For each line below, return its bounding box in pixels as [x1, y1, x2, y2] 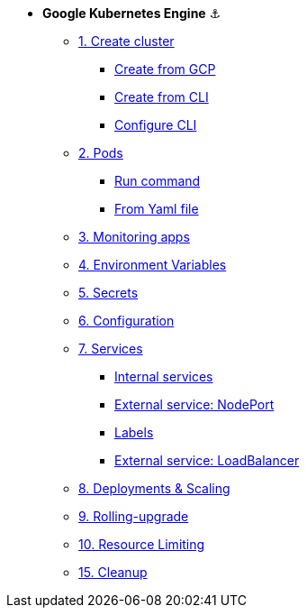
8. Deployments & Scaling [78, 481, 230, 496]
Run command [114, 173, 201, 188]
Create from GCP [114, 61, 216, 77]
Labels [114, 425, 154, 440]
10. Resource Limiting [78, 537, 205, 552]
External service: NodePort [114, 397, 275, 412]
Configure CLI [114, 117, 197, 133]
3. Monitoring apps [78, 229, 190, 244]
